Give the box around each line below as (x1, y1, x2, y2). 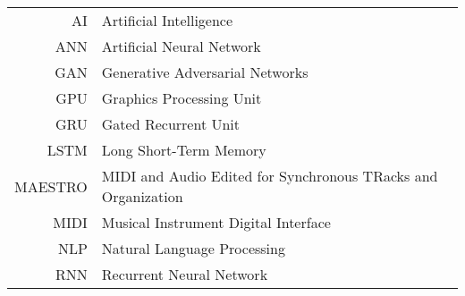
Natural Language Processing (101, 238, 285, 258)
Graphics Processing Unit (101, 88, 262, 108)
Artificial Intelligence (101, 10, 233, 30)
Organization (101, 186, 183, 207)
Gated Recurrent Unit (101, 114, 241, 134)
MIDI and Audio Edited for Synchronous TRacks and (101, 165, 438, 186)
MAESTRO (14, 175, 88, 197)
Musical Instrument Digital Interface (101, 212, 331, 233)
